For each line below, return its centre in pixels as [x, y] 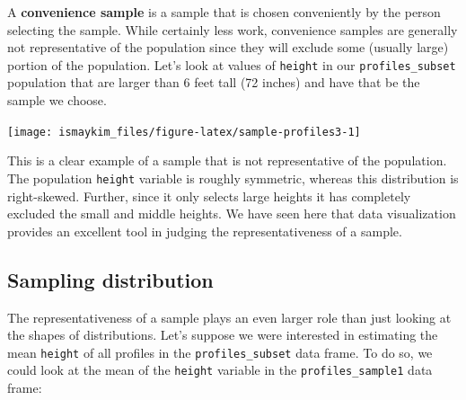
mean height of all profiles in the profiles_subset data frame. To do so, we [220, 352]
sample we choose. [57, 100]
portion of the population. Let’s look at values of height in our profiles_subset [232, 64]
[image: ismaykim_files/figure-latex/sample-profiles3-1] [184, 132]
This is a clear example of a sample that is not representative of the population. [227, 160]
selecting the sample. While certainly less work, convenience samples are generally [233, 29]
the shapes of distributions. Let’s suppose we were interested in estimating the [223, 335]
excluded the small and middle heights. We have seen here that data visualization [232, 213]
